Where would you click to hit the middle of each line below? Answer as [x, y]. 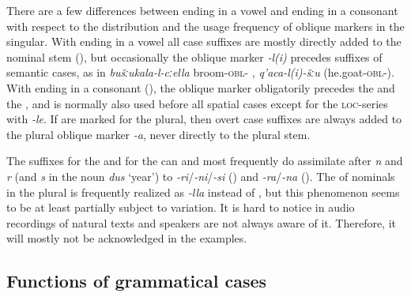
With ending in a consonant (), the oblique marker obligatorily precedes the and [201, 87]
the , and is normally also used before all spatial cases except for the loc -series [197, 103]
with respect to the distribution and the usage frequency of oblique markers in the [205, 26]
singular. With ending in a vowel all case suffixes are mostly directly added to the [204, 41]
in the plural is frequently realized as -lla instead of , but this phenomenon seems [203, 192]
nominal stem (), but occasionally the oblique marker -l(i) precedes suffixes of [194, 56]
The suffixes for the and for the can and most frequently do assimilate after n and [205, 161]
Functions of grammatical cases [137, 281]
